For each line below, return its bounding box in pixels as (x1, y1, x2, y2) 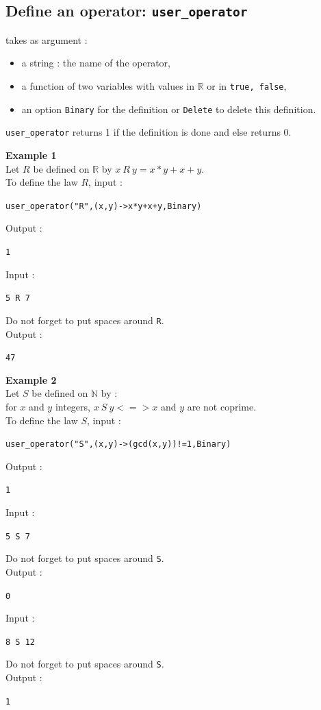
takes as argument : (5, 32, 88, 47)
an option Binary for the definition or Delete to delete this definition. (21, 101, 316, 116)
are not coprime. (187, 399, 257, 413)
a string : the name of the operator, (21, 56, 170, 70)
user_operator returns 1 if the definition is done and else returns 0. (5, 125, 292, 139)
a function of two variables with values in (21, 78, 194, 93)
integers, (55, 399, 90, 413)
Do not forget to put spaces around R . (5, 313, 164, 327)
